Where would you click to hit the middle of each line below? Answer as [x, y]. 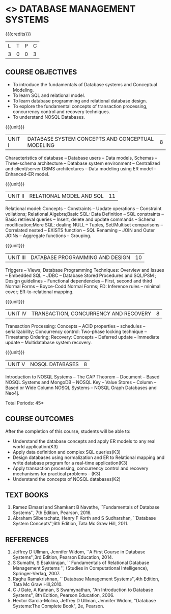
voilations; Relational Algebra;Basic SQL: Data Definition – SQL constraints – [85, 214]
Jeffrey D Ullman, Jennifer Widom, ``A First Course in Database [79, 552]
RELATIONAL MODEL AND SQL [67, 196]
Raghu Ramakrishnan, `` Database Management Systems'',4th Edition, [86, 579]
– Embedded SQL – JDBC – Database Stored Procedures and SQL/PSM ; [81, 275]
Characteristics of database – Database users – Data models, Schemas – [81, 158]
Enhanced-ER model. [27, 174]
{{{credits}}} [18, 34]
